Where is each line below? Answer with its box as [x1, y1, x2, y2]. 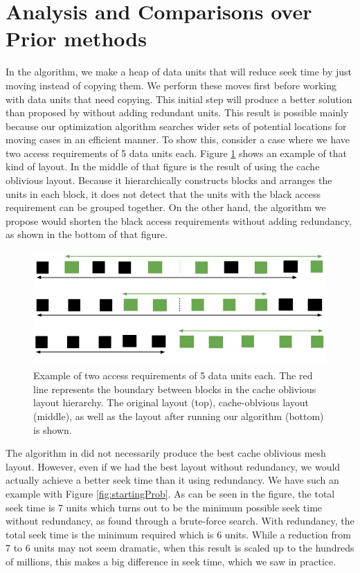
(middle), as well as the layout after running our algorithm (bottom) [33, 408, 324, 423]
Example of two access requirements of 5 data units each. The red [33, 368, 313, 383]
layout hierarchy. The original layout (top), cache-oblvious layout [33, 395, 309, 410]
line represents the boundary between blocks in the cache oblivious [33, 381, 316, 396]
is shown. [33, 422, 72, 437]
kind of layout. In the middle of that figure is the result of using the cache [6, 159, 320, 174]
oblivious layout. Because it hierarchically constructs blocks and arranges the [6, 173, 332, 188]
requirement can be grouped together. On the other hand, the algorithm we [6, 200, 326, 215]
